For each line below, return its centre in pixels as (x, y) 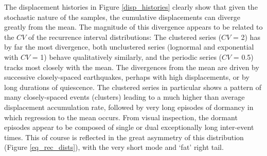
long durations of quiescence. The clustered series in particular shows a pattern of (133, 87)
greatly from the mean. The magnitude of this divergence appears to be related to (133, 27)
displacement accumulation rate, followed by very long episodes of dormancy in (129, 107)
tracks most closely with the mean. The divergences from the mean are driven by (132, 67)
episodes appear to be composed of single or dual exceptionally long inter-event (129, 127)
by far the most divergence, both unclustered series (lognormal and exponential (129, 47)
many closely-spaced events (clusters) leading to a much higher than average (124, 97)
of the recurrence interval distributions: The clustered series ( (125, 37)
